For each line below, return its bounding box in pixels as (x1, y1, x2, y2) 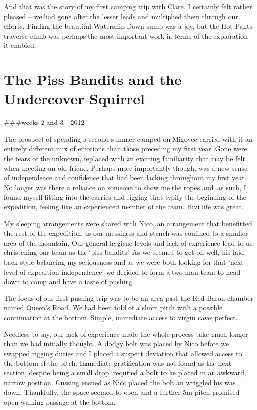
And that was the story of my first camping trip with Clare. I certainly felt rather (4, 1, 252, 11)
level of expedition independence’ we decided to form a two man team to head (4, 266, 241, 277)
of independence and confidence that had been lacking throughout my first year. (4, 172, 247, 183)
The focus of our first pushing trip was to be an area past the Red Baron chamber (4, 292, 253, 303)
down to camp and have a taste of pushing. (4, 276, 135, 287)
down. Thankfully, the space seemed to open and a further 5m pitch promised (4, 387, 240, 397)
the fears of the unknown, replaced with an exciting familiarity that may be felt (4, 153, 245, 164)
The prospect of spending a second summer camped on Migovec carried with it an (4, 133, 253, 144)
